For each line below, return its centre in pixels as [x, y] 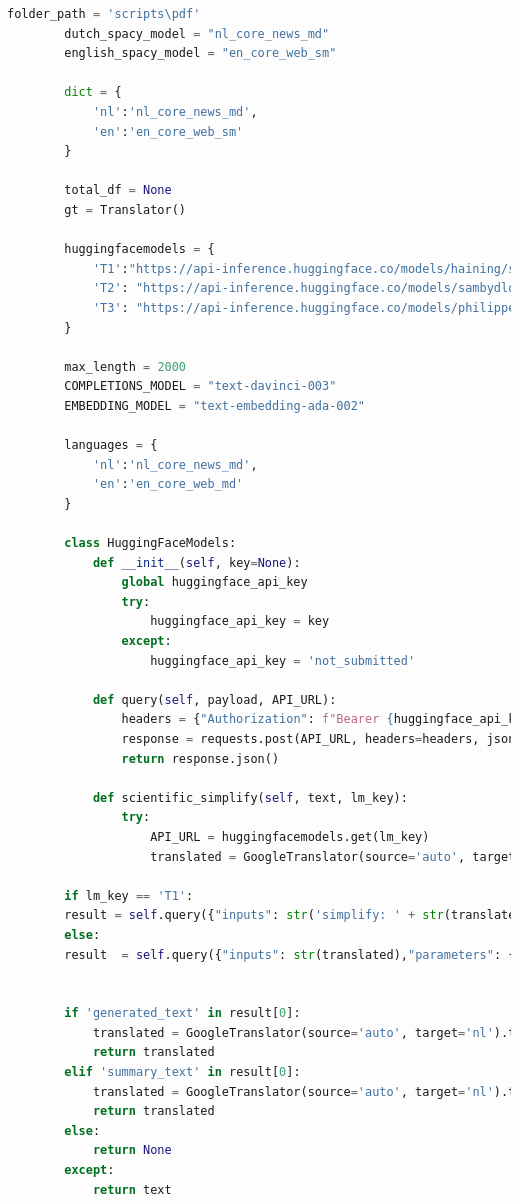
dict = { [93, 92]
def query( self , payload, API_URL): [214, 699]
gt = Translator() [125, 209]
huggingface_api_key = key [240, 621]
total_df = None [118, 190]
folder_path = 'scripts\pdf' [104, 14]
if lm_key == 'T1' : [129, 895]
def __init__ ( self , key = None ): [196, 562]
